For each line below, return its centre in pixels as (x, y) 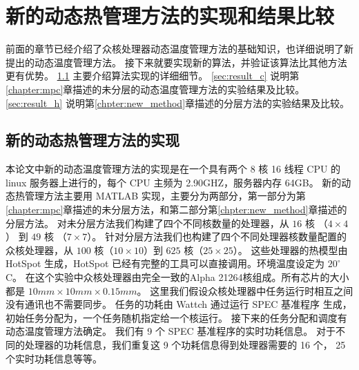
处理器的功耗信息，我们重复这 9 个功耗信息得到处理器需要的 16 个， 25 (185, 345)
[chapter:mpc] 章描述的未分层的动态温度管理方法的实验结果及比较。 (155, 89)
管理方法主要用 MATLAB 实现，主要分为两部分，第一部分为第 (165, 196)
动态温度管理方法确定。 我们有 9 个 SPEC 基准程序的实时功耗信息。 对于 (171, 331)
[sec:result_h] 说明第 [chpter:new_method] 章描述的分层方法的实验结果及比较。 (178, 103)
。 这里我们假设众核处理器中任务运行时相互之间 (245, 290)
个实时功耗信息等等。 (54, 358)
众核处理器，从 (39, 250)
